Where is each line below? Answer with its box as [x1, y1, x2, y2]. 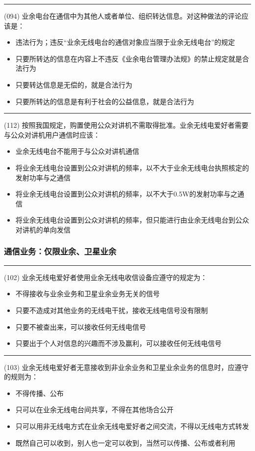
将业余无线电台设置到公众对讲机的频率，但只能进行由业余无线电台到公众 [15, 215, 249, 225]
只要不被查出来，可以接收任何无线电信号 [15, 321, 146, 332]
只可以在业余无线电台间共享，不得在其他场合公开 [15, 404, 174, 415]
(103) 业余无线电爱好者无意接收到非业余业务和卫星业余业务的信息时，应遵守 [4, 362, 249, 372]
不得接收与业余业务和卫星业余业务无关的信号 [15, 288, 160, 299]
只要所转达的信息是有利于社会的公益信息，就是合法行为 [15, 96, 194, 106]
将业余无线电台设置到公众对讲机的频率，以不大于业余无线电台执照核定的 [15, 162, 249, 172]
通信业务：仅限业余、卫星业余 [4, 245, 117, 257]
